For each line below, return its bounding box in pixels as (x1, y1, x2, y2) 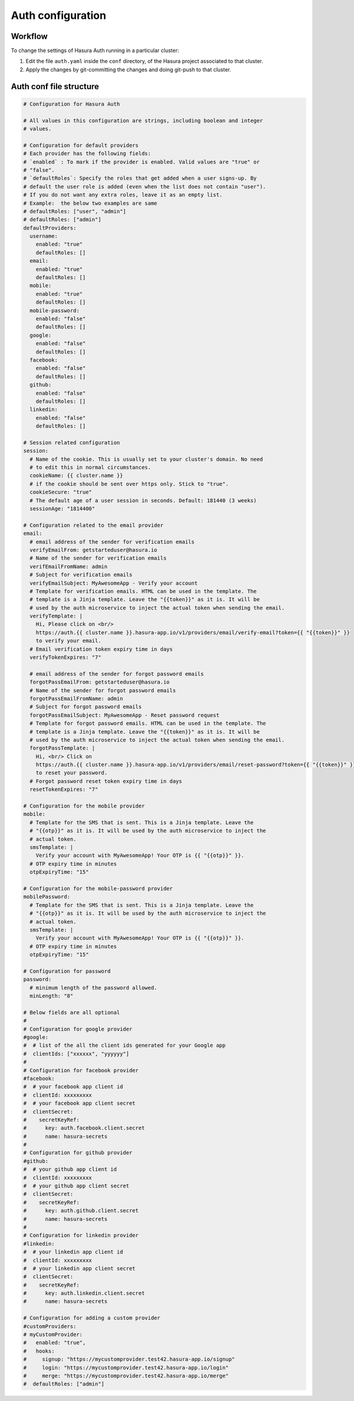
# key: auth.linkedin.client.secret (23, 1290, 145, 1297)
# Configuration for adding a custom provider (23, 1315, 160, 1321)
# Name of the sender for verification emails (29, 555, 167, 562)
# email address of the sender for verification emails (29, 538, 195, 545)
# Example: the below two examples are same (23, 199, 158, 207)
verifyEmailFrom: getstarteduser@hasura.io (29, 546, 158, 553)
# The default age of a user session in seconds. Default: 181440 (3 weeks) (29, 497, 257, 504)
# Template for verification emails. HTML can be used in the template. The (29, 588, 257, 594)
